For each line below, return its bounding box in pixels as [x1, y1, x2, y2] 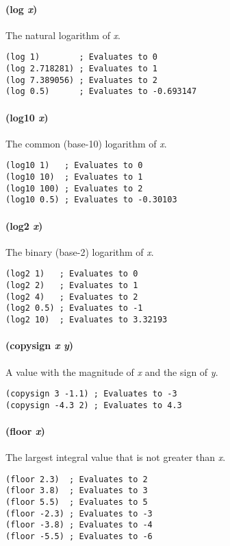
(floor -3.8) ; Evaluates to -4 [5, 520, 153, 530]
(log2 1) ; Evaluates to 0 [5, 269, 138, 279]
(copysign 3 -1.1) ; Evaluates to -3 [5, 389, 177, 399]
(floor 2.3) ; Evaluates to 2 [5, 474, 148, 484]
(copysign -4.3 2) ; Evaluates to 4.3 [5, 400, 182, 410]
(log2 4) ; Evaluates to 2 [5, 292, 138, 302]
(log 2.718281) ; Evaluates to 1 [5, 64, 157, 74]
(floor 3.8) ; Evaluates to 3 [5, 486, 148, 496]
